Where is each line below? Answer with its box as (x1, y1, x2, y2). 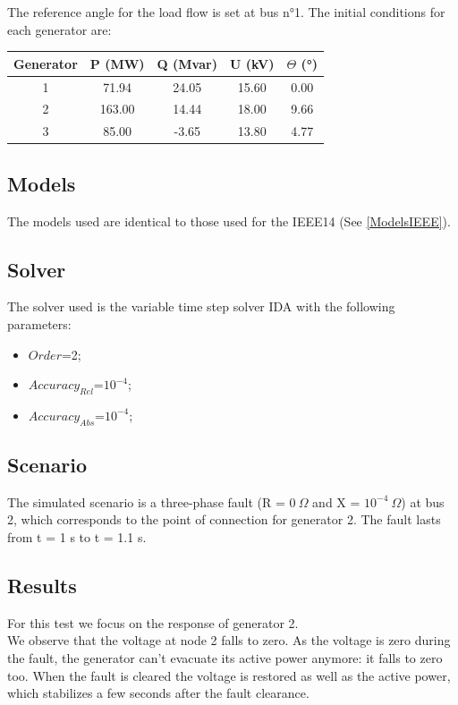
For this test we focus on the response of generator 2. (7, 613, 299, 632)
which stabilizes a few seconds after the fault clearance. (7, 684, 310, 702)
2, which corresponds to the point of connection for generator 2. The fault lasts (7, 510, 441, 529)
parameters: (7, 314, 72, 333)
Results (7, 572, 77, 599)
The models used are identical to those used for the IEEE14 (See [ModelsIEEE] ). (7, 211, 451, 230)
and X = (312, 492, 360, 511)
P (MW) (89, 54, 145, 72)
